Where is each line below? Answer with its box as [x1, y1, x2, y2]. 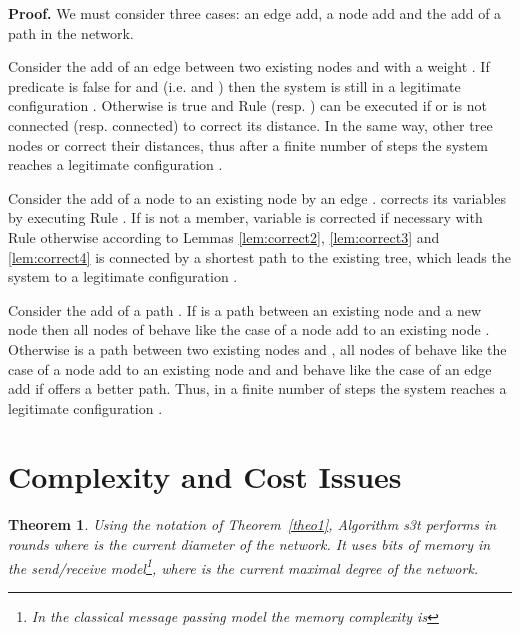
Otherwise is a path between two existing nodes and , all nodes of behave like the [8, 338, 507, 359]
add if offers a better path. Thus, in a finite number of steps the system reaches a [8, 378, 507, 399]
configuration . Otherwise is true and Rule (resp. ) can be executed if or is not [8, 95, 488, 116]
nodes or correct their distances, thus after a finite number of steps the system [8, 134, 488, 155]
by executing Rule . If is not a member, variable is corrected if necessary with [8, 207, 483, 228]
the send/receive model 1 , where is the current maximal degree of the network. [8, 554, 479, 578]
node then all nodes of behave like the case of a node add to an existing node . [8, 319, 490, 340]
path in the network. [8, 22, 134, 43]
